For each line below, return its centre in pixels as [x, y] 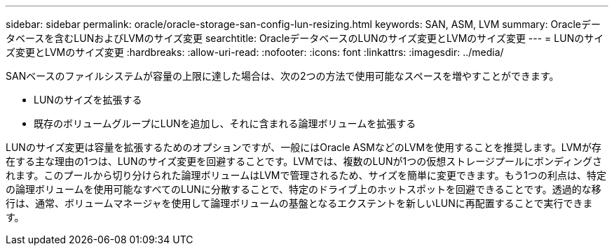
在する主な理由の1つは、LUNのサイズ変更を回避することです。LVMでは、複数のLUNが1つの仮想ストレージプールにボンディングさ [304, 161]
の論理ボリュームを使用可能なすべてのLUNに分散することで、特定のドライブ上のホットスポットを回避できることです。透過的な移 [303, 189]
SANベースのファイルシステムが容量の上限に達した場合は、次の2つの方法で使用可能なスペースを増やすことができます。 [282, 76]
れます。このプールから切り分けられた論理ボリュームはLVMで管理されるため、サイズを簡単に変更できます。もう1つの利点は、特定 [306, 175]
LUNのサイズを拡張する [88, 100]
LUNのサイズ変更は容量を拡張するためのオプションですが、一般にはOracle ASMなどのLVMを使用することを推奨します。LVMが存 [303, 147]
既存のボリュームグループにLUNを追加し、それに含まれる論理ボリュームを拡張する [225, 123]
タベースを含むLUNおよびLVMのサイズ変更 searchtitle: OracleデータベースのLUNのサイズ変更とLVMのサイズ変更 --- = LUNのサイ [305, 38]
